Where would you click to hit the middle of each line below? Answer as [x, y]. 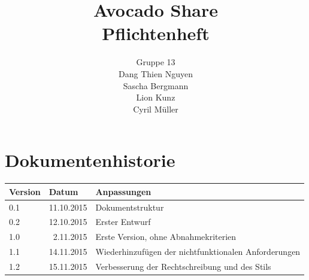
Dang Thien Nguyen [156, 73]
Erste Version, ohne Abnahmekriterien [166, 237]
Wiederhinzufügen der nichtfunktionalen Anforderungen [198, 252]
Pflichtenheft [156, 33]
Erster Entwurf [123, 222]
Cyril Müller [156, 109]
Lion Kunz [156, 97]
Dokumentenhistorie [90, 160]
